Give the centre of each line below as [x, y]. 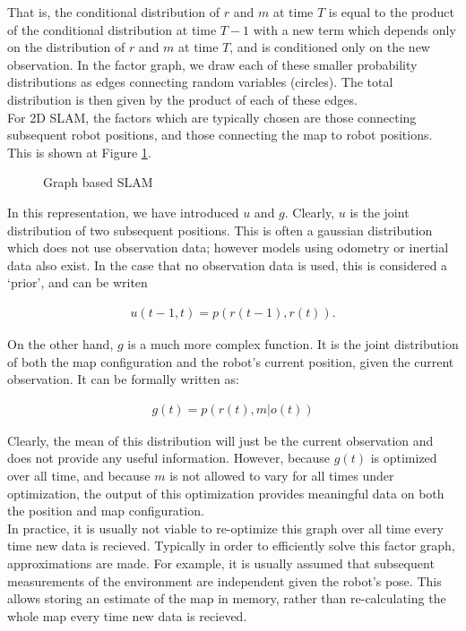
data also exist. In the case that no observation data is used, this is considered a [228, 264]
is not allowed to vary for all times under [282, 475]
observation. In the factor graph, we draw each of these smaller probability [212, 64]
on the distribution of [66, 47]
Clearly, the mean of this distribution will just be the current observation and [220, 440]
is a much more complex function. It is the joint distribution [293, 343]
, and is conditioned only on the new [330, 47]
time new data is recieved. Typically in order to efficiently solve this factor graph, [231, 546]
